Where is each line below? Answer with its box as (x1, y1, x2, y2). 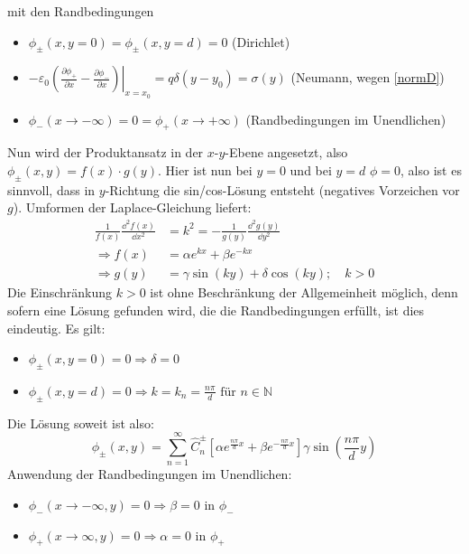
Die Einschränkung (7, 283, 113, 302)
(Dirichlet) (232, 32, 290, 51)
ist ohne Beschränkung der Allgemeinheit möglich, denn (150, 283, 458, 302)
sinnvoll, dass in (7, 180, 96, 199)
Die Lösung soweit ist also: (7, 413, 154, 432)
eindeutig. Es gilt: (7, 318, 106, 337)
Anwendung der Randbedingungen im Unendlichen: (7, 465, 292, 484)
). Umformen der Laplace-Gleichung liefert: (13, 198, 252, 217)
